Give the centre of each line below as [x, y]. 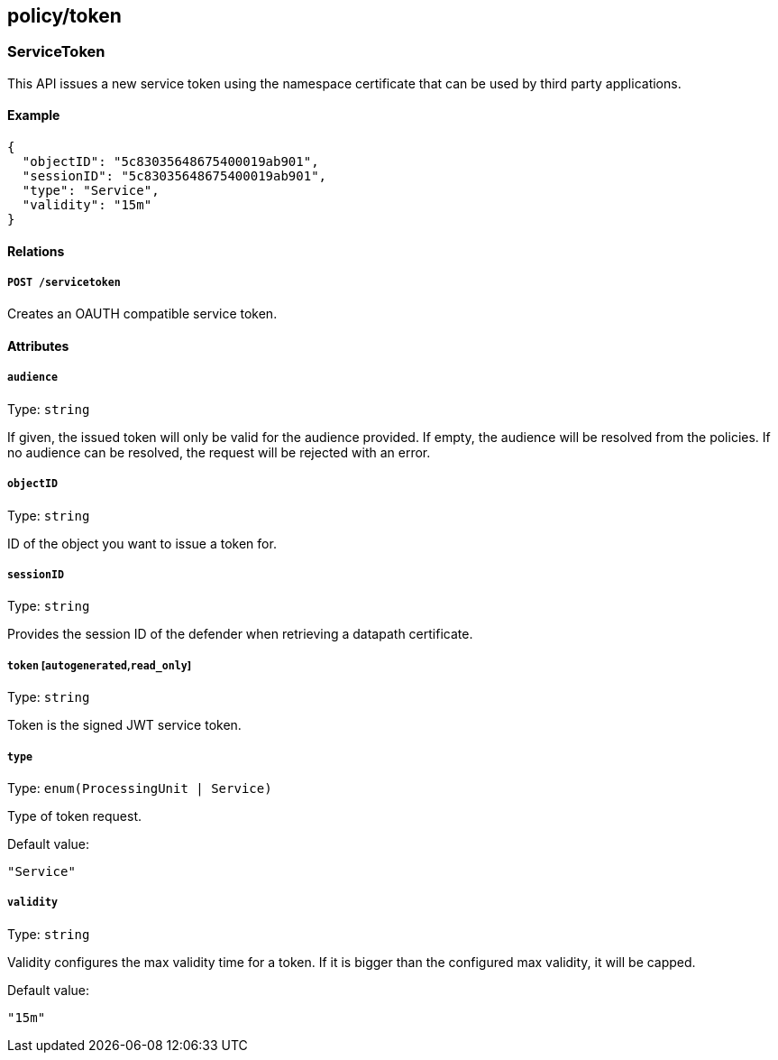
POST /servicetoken [64, 283]
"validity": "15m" [87, 205]
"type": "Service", [91, 191]
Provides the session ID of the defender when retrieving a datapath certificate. [240, 634]
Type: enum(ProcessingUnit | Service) [140, 788]
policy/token [64, 16]
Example [34, 115]
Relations [36, 251]
